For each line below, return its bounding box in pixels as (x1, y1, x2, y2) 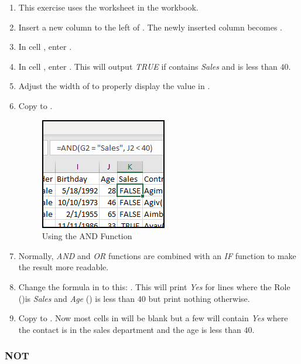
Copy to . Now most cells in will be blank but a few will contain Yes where (18, 312, 288, 324)
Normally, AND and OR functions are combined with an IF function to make (18, 249, 296, 261)
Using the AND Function (42, 230, 132, 242)
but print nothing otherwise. (148, 292, 250, 304)
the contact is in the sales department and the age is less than (18, 323, 241, 335)
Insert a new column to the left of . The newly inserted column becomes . (18, 21, 282, 33)
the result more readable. (18, 261, 109, 273)
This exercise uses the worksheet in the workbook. (18, 1, 199, 13)
